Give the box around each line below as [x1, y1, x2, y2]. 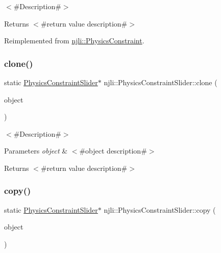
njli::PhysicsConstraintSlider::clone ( [104, 77, 217, 87]
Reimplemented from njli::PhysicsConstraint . [4, 35, 144, 46]
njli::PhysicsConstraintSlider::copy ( [104, 204, 216, 215]
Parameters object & [4, 145, 68, 156]
